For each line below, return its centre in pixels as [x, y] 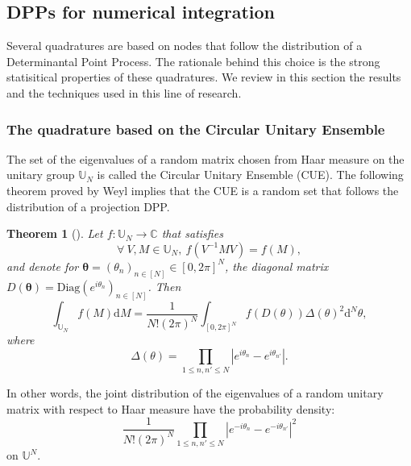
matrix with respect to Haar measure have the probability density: [171, 408]
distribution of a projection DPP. [88, 206]
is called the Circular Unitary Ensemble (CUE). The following [250, 175]
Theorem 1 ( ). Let [55, 233]
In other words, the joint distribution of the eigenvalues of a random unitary [195, 393]
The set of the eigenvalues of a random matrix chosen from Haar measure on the [205, 158]
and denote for [43, 266]
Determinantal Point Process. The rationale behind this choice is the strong [193, 61]
